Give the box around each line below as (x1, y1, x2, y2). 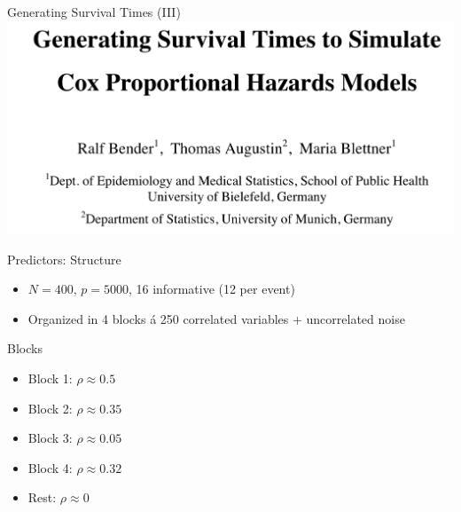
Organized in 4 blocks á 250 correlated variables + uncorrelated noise (27, 309, 405, 327)
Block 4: (27, 458, 73, 477)
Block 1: (27, 368, 73, 387)
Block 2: (27, 398, 73, 417)
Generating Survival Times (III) (7, 3, 181, 20)
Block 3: (27, 429, 73, 447)
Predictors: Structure (7, 249, 121, 268)
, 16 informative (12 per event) (128, 280, 295, 298)
